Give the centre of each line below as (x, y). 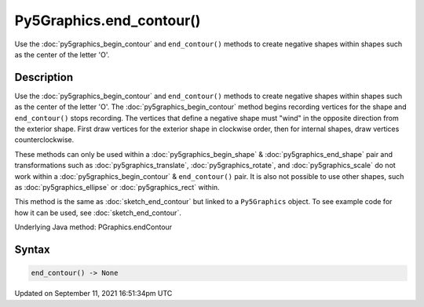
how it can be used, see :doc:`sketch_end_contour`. (98, 213)
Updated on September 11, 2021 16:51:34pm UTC (93, 294)
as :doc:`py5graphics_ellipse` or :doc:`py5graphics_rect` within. (117, 187)
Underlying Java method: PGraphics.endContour (93, 227)
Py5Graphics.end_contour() (108, 20)
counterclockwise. (44, 140)
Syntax (32, 249)
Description (44, 77)
